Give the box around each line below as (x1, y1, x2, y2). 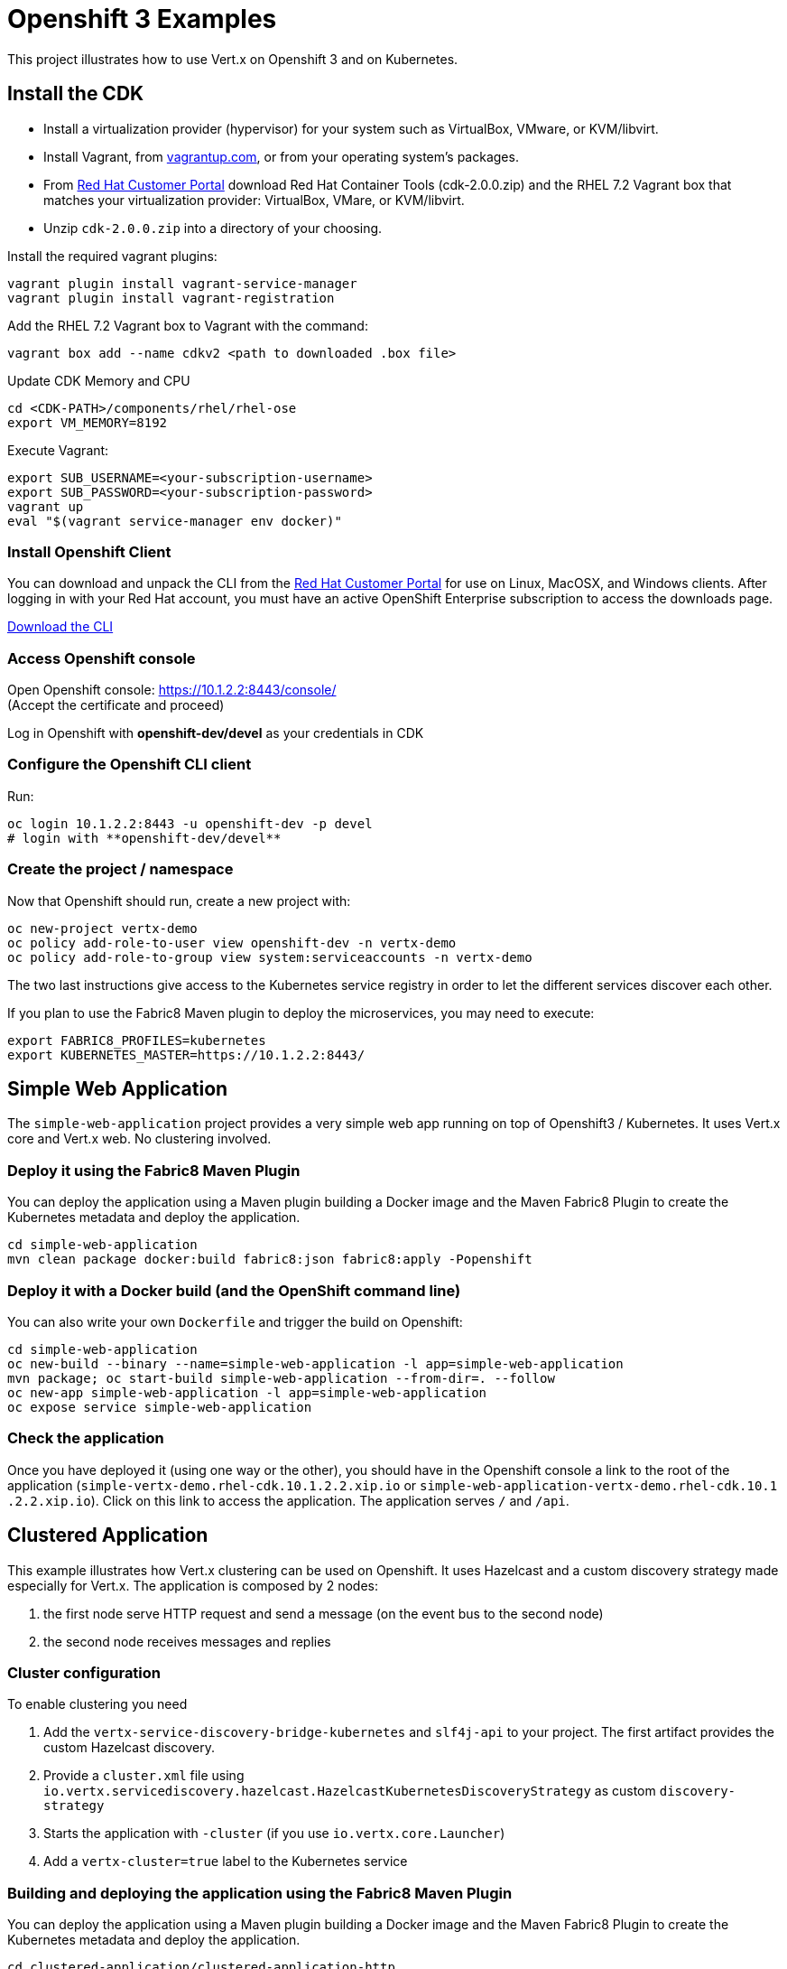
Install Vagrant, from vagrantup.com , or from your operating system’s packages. (43, 148, 519, 164)
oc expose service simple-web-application (7, 1399, 312, 1414)
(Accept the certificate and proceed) (7, 697, 225, 714)
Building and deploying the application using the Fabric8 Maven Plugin (7, 1883, 513, 1902)
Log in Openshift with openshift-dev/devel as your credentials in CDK (7, 725, 424, 742)
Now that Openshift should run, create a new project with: (7, 892, 351, 909)
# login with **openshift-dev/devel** (7, 830, 282, 845)
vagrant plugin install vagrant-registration (7, 290, 335, 305)
